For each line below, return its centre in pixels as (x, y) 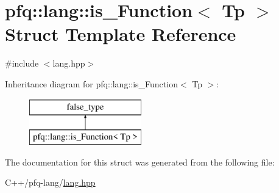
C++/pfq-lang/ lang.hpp (50, 182)
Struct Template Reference (121, 34)
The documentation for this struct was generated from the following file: (140, 162)
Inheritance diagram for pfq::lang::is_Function (91, 83)
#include (22, 63)
